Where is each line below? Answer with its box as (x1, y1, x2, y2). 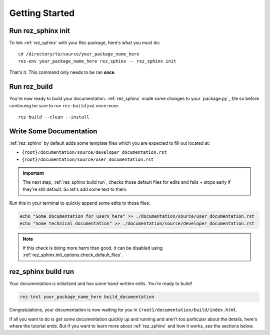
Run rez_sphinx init (9, 26, 70, 35)
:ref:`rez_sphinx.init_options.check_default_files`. (22, 252, 123, 258)
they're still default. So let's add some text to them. (22, 186, 127, 192)
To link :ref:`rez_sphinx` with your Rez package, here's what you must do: (9, 40, 160, 46)
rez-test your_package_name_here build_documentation (19, 294, 154, 300)
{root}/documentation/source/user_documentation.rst (21, 156, 154, 162)
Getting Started (9, 7, 75, 18)
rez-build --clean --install (18, 114, 89, 120)
